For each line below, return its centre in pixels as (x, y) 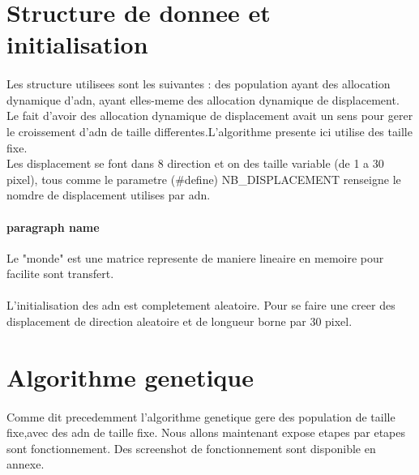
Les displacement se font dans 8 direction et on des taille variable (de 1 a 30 (195, 163)
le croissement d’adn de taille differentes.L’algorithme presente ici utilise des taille (209, 131)
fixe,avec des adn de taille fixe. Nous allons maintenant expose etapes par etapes (206, 432)
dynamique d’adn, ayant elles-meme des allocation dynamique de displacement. (203, 99)
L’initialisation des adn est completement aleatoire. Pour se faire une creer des (201, 305)
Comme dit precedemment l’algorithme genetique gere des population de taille (201, 416)
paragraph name (53, 227)
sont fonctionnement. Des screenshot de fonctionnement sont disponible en (191, 448)
